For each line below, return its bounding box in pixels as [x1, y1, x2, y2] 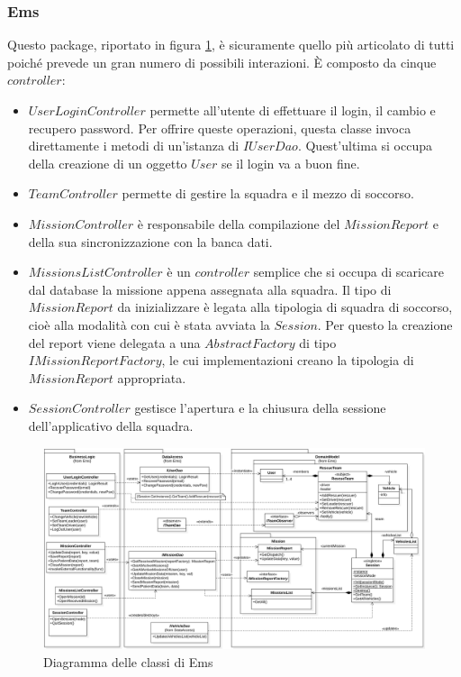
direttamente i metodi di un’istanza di [28, 136, 240, 155]
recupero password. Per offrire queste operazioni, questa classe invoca [28, 118, 411, 137]
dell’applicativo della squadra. [28, 416, 194, 435]
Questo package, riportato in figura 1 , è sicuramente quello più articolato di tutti [7, 35, 455, 54]
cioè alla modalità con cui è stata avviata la [28, 315, 270, 334]
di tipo [299, 333, 337, 352]
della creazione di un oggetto [28, 153, 187, 172]
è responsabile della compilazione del [137, 214, 340, 233]
